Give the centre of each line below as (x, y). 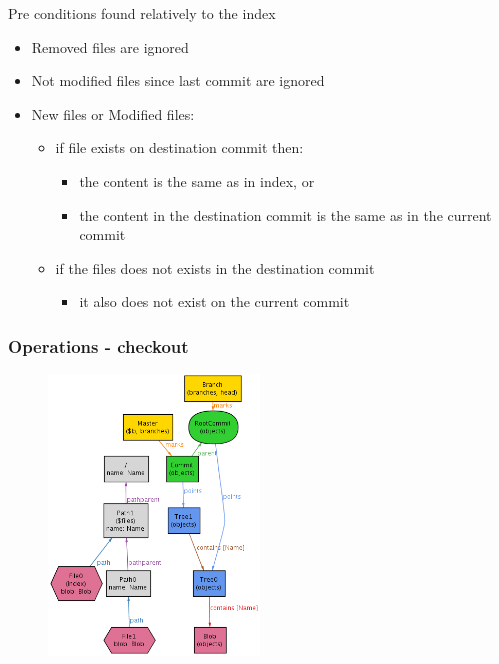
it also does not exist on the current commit (214, 301)
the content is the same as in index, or (197, 180)
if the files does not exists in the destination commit (215, 267)
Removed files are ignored (110, 46)
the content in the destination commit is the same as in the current (285, 214)
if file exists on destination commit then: (179, 147)
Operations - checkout (98, 345)
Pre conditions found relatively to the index (142, 13)
